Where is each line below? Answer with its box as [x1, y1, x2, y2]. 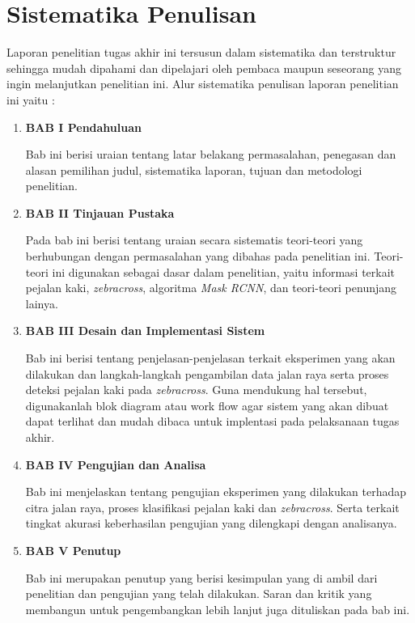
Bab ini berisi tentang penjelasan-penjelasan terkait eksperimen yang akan [25, 350, 396, 367]
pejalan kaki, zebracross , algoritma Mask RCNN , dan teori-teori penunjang [25, 279, 397, 296]
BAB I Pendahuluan [25, 118, 142, 135]
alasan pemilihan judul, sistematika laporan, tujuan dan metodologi [25, 161, 362, 178]
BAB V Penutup [25, 541, 121, 558]
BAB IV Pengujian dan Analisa [25, 456, 206, 473]
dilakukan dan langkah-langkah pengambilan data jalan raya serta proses [25, 365, 389, 382]
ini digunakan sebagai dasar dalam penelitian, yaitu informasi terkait [52, 263, 396, 280]
